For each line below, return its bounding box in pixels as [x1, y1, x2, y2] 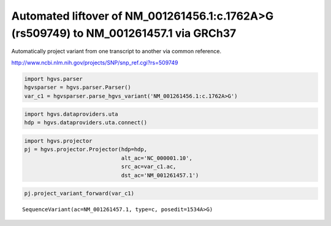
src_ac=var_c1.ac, [121, 163, 177, 170]
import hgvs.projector [24, 138, 93, 145]
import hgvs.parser [24, 75, 83, 82]
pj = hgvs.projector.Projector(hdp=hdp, [24, 146, 147, 153]
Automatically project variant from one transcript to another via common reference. [11, 48, 222, 55]
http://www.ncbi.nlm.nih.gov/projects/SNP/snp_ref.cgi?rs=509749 [11, 59, 178, 66]
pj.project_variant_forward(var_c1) [24, 190, 135, 197]
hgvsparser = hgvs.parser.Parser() [24, 84, 131, 91]
